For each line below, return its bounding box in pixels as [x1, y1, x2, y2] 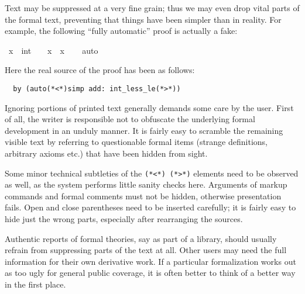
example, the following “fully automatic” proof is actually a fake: [5, 25, 238, 37]
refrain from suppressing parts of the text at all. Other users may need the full [5, 244, 287, 256]
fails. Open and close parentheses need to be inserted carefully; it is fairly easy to [5, 201, 296, 213]
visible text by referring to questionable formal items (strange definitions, [5, 136, 268, 148]
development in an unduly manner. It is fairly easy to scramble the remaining [5, 124, 283, 136]
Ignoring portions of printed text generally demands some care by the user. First [5, 101, 294, 113]
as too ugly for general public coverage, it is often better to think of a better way [5, 267, 296, 279]
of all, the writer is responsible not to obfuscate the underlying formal [5, 113, 255, 125]
